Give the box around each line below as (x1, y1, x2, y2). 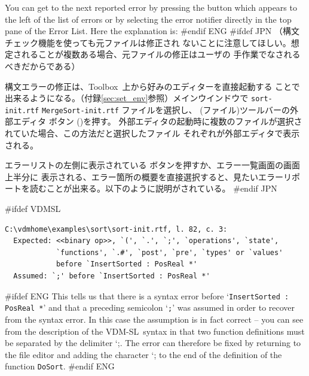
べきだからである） (5, 59, 80, 72)
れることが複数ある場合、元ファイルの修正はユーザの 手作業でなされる (21, 48, 301, 60)
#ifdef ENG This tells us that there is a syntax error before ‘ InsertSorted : (5, 289, 289, 302)
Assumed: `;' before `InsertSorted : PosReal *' (13, 272, 210, 280)
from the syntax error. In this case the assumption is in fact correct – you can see (5, 313, 304, 325)
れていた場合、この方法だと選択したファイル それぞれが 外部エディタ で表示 (5, 127, 300, 140)
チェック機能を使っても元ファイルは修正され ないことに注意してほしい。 (5, 36, 291, 48)
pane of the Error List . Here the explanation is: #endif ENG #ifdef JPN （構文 (5, 25, 299, 37)
